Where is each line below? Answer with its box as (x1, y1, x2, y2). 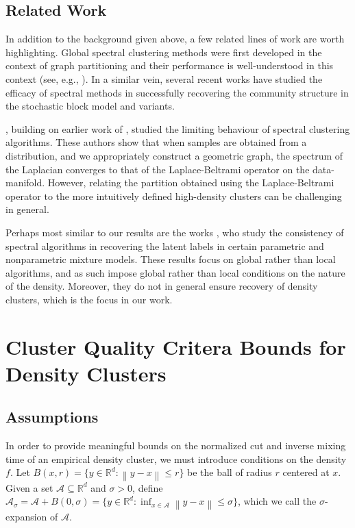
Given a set (5, 480, 53, 494)
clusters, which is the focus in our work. (5, 292, 173, 306)
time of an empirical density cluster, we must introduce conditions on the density (5, 451, 347, 466)
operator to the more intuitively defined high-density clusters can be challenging (5, 188, 342, 203)
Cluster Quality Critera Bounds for (5, 332, 346, 360)
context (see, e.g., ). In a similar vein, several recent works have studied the (5, 71, 323, 86)
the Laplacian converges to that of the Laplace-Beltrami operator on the (5, 162, 310, 176)
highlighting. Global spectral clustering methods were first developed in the (5, 45, 322, 59)
